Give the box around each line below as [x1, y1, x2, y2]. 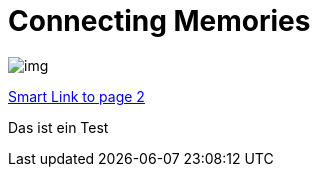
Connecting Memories [8, 4, 311, 38]
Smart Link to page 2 [8, 87, 145, 105]
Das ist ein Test [8, 118, 109, 136]
